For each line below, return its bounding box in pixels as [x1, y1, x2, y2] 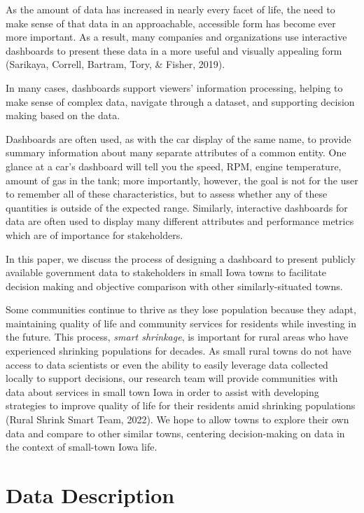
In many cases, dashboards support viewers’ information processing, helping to [6, 80, 343, 95]
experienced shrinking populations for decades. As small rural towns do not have [6, 343, 351, 358]
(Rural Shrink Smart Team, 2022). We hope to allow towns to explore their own [6, 412, 349, 427]
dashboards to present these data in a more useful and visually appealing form [6, 43, 342, 57]
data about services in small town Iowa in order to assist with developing [6, 384, 319, 399]
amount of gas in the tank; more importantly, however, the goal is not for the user [6, 172, 358, 187]
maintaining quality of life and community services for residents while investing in [6, 315, 357, 330]
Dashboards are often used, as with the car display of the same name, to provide [6, 131, 351, 146]
